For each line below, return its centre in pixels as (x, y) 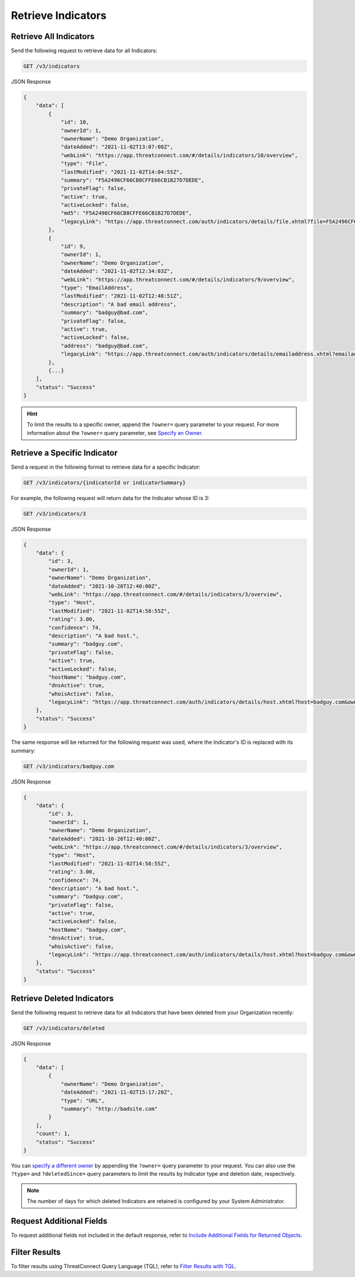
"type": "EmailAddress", (97, 288)
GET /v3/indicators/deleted (64, 1028)
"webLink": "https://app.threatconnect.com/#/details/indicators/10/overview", (179, 155)
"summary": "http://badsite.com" (109, 1109)
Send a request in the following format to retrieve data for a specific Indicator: (106, 467)
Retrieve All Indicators (53, 36)
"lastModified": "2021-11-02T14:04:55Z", (122, 172)
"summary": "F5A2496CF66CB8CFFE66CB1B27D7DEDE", (133, 180)
